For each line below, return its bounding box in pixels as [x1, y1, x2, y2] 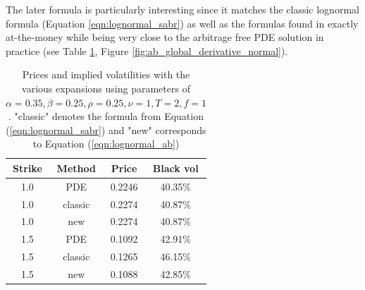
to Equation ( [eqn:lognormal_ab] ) [32, 136, 180, 151]
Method [56, 160, 96, 175]
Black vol [152, 160, 199, 175]
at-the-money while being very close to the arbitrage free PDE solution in [6, 30, 324, 44]
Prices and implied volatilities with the [22, 67, 190, 82]
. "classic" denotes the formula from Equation [8, 109, 204, 123]
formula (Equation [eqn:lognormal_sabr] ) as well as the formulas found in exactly [6, 16, 359, 30]
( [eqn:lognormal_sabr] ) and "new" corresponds [6, 122, 206, 137]
